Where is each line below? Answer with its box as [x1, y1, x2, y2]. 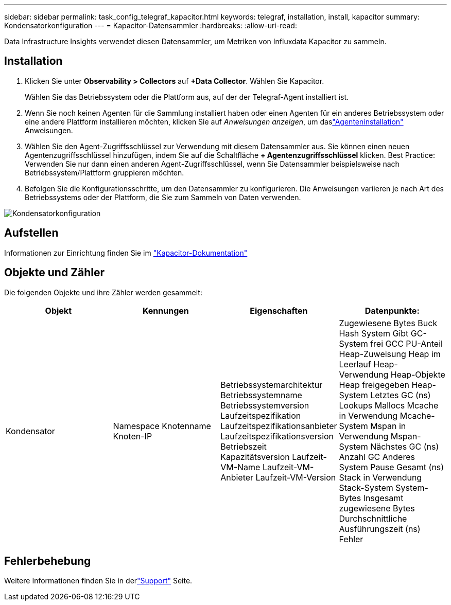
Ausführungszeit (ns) [339, 523, 421, 534]
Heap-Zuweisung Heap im [339, 348, 441, 359]
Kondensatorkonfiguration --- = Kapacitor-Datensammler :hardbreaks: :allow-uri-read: [4, 21, 297, 30]
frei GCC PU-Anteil [370, 338, 443, 349]
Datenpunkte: [365, 305, 420, 316]
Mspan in [370, 420, 406, 431]
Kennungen [142, 305, 189, 316]
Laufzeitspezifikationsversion [220, 431, 334, 441]
